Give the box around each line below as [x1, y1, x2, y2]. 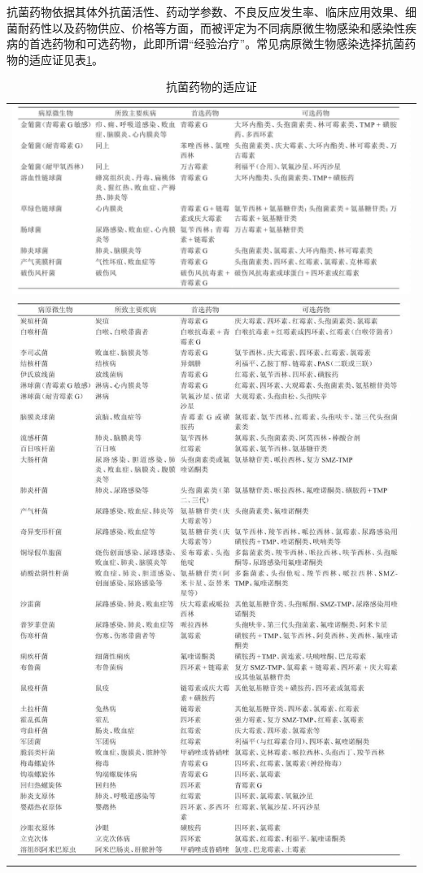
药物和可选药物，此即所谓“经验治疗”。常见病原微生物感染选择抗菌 [51, 35, 405, 52]
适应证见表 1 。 [28, 50, 103, 67]
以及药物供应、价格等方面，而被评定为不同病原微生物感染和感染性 [51, 19, 405, 36]
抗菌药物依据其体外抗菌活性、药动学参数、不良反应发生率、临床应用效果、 [7, 3, 405, 20]
